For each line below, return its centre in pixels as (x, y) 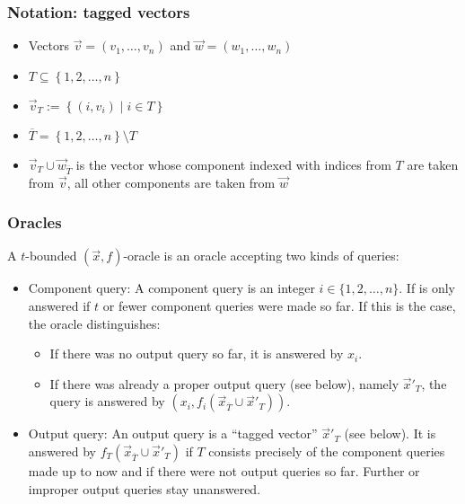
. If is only (427, 288)
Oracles (35, 222)
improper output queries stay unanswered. (145, 488)
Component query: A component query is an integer (171, 288)
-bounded (51, 256)
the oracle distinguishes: (94, 323)
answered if (59, 305)
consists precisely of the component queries (327, 451)
